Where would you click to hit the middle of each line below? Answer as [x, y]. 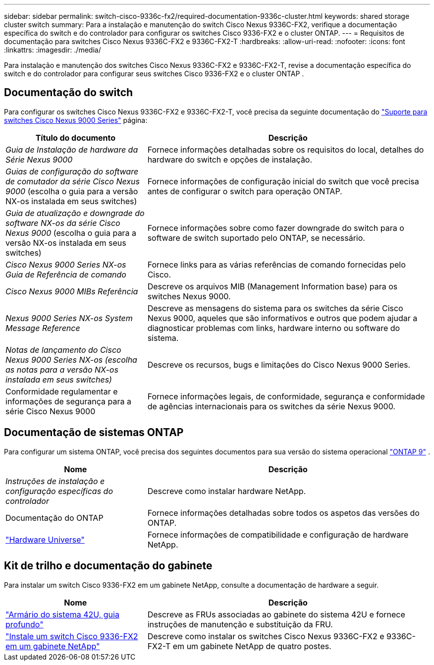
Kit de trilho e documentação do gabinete [108, 566]
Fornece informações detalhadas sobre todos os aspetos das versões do [283, 513]
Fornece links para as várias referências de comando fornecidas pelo [276, 264]
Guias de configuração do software [72, 171]
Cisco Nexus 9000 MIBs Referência [72, 291]
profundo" [25, 624]
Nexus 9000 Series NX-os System [69, 318]
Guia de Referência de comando [66, 274]
